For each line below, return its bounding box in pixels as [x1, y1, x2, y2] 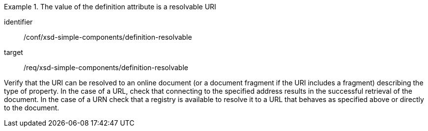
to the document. [4, 104, 59, 112]
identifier [4, 18, 33, 26]
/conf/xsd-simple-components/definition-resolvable [24, 33, 192, 41]
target [4, 48, 23, 56]
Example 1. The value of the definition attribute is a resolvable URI [4, 2, 216, 11]
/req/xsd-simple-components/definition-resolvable [24, 63, 188, 72]
